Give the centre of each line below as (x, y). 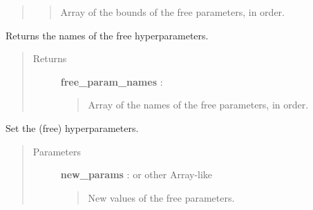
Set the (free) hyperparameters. (72, 127)
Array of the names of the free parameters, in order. (198, 105)
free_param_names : (112, 81)
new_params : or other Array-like (136, 174)
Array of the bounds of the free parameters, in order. (172, 12)
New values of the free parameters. (161, 197)
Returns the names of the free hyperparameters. (107, 35)
